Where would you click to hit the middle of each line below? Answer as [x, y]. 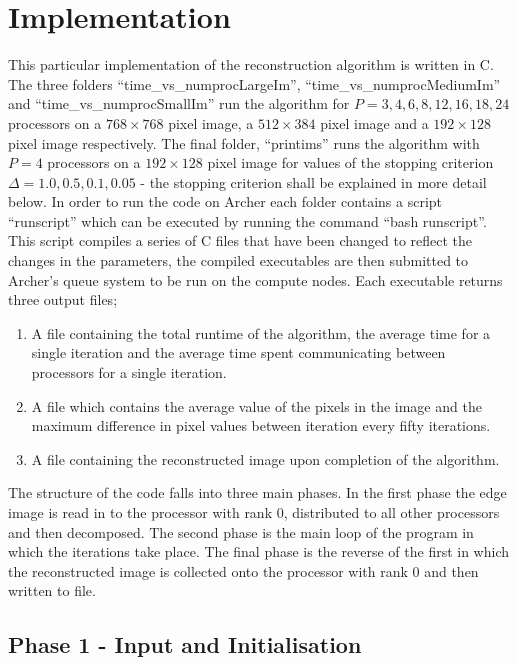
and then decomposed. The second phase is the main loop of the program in [241, 531]
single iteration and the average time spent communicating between [238, 352]
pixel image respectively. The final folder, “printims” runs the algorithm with [244, 142]
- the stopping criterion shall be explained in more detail [313, 181]
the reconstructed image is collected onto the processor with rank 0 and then [243, 570]
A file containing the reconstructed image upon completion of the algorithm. [265, 458]
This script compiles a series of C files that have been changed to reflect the [240, 240]
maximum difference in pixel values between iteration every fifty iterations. [261, 425]
